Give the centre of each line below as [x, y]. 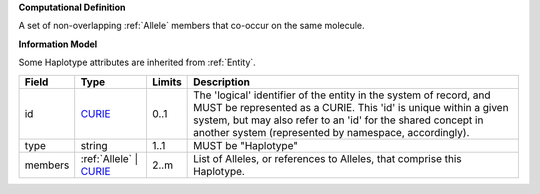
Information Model [58, 44]
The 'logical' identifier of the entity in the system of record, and [342, 95]
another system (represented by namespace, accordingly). [331, 132]
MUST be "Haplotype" [246, 145]
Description [221, 82]
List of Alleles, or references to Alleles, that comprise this [327, 158]
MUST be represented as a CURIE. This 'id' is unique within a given [351, 107]
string [94, 145]
